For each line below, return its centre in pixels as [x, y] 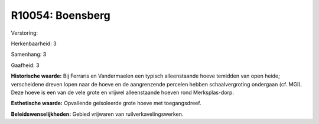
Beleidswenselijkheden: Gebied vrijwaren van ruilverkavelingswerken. [97, 114]
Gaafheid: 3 [25, 65]
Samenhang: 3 [29, 54]
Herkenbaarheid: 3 [34, 43]
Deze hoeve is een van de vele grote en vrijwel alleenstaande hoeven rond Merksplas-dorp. [123, 92]
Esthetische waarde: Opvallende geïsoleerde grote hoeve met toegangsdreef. [106, 103]
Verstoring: [25, 33]
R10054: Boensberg [61, 15]
